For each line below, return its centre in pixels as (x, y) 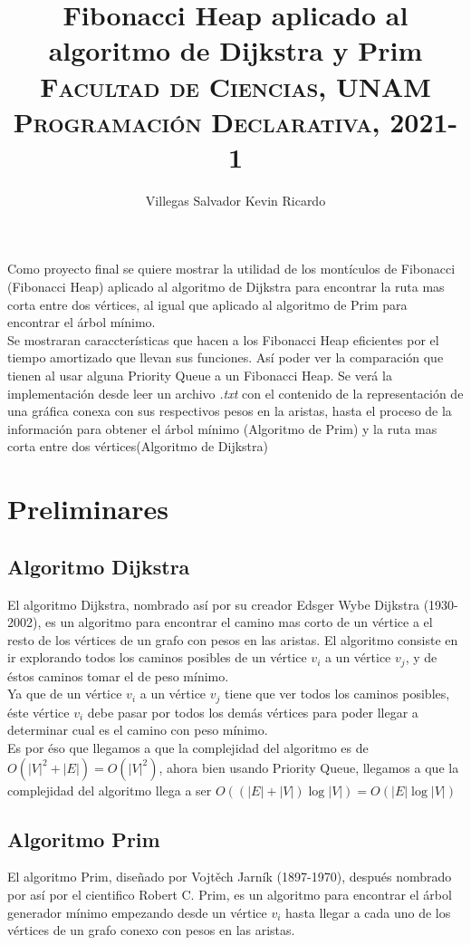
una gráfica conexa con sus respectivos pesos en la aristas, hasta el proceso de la (230, 411)
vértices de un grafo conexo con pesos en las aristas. (151, 930)
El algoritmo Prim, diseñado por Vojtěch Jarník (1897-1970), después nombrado (230, 877)
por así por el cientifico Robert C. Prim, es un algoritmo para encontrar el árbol (230, 895)
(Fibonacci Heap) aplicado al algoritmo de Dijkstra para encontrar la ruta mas (226, 287)
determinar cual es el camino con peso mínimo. (138, 730)
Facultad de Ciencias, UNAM (235, 86)
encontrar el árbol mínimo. (82, 322)
